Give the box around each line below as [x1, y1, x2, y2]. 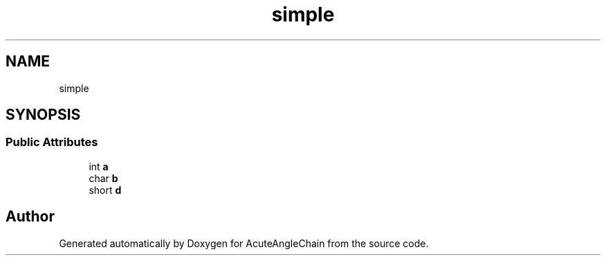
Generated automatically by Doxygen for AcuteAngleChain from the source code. [59, 237, 429, 249]
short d [89, 183, 122, 196]
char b [89, 172, 118, 184]
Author [6, 208, 55, 226]
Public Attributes [6, 135, 98, 150]
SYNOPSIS [6, 106, 81, 124]
